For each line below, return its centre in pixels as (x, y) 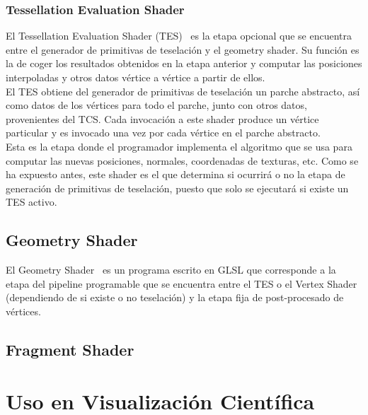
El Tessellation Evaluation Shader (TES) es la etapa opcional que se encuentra (179, 36)
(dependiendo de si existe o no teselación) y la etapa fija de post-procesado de (175, 297)
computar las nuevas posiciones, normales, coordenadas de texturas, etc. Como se (182, 160)
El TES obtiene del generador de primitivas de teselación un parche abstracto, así (183, 91)
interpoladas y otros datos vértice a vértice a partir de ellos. (136, 77)
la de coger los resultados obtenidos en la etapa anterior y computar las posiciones (184, 63)
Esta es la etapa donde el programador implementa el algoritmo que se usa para (179, 146)
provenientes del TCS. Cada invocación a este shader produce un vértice (162, 118)
